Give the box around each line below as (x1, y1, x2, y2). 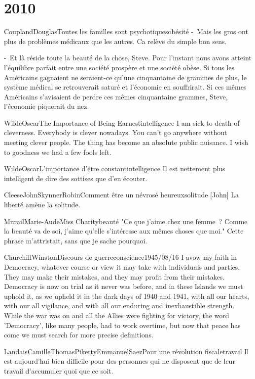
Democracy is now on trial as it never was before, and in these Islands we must (4, 281, 243, 291)
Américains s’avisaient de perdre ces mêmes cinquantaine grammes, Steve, (4, 91, 228, 101)
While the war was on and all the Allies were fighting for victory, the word (4, 310, 229, 320)
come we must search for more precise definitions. (4, 330, 153, 340)
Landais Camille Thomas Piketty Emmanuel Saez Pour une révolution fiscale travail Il (4, 346, 249, 356)
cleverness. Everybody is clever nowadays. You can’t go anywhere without (4, 127, 227, 138)
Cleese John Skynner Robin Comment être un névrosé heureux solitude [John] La (4, 189, 239, 200)
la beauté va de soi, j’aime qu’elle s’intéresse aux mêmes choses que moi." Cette (4, 226, 244, 236)
